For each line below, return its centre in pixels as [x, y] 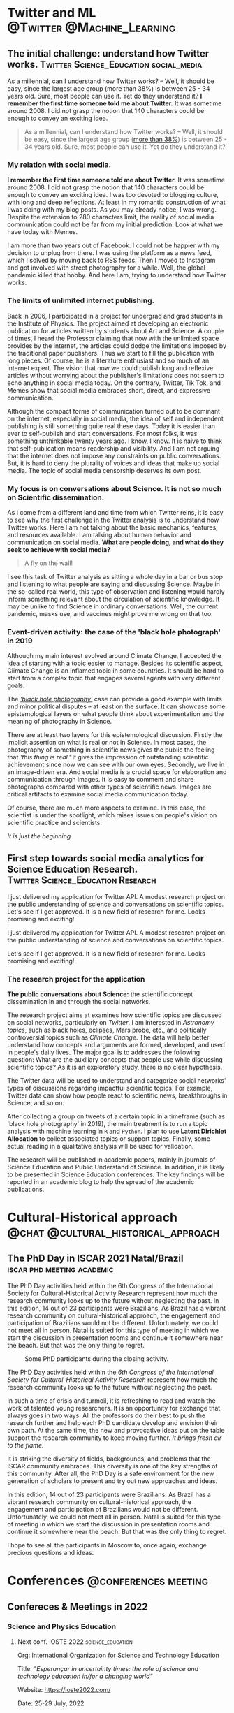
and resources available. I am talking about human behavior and [99, 534]
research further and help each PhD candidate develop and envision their [113, 1423]
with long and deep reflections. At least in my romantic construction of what [116, 202]
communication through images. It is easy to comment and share [101, 780]
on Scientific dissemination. [56, 497]
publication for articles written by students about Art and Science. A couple [116, 330]
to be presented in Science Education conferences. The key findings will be [116, 1174]
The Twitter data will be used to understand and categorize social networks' [117, 1081]
